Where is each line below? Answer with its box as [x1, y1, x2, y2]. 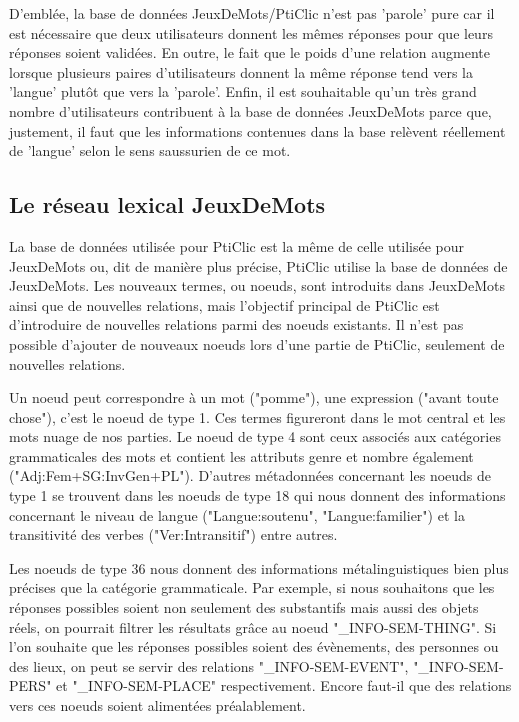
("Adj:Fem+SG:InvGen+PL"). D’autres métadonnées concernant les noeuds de [9, 465, 492, 486]
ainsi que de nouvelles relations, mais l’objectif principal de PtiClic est [9, 294, 440, 315]
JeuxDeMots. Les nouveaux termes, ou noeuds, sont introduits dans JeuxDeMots [9, 275, 505, 296]
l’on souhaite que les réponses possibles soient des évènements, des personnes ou [9, 636, 499, 657]
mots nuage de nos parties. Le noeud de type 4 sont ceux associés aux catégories [9, 426, 501, 447]
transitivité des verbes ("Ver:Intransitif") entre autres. [9, 524, 338, 545]
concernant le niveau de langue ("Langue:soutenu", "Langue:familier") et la [9, 504, 465, 525]
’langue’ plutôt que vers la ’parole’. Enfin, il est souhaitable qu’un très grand [9, 81, 477, 102]
